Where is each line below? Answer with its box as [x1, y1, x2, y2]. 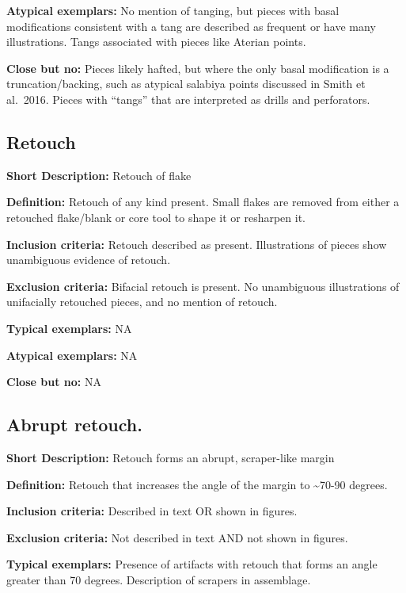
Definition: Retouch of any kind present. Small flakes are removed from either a [6, 193, 400, 210]
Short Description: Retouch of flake [6, 166, 192, 183]
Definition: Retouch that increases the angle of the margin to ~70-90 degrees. [6, 476, 388, 492]
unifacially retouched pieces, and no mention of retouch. [6, 293, 278, 310]
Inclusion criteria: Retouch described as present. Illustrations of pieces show [6, 235, 387, 252]
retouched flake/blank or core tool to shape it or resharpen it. [6, 209, 306, 225]
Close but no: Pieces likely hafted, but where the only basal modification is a [6, 59, 389, 76]
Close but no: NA [6, 373, 101, 390]
